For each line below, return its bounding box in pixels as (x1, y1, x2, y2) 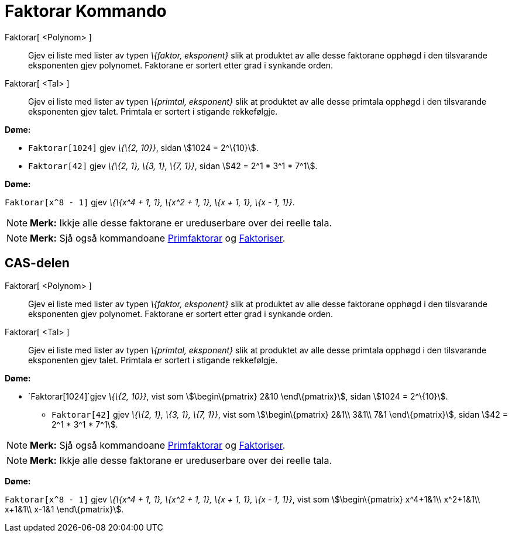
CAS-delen (5, 256, 70, 271)
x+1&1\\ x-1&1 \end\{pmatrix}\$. (5, 504, 124, 514)
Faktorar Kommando (5, 1, 167, 21)
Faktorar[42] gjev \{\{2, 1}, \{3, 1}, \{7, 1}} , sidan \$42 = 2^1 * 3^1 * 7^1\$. (28, 160, 318, 171)
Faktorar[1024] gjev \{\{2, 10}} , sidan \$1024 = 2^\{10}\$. (28, 142, 259, 153)
